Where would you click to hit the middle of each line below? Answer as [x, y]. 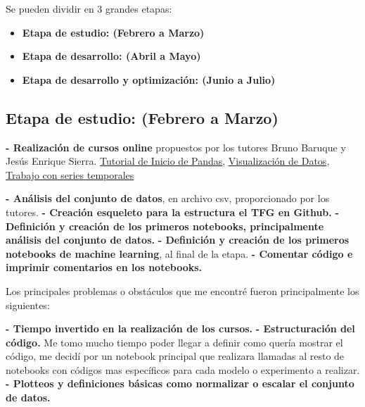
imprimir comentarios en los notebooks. [104, 267]
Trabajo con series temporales [70, 174]
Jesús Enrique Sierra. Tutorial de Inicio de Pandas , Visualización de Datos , [168, 161]
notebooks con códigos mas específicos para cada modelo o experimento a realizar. [183, 369]
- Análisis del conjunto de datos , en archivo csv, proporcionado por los [168, 198]
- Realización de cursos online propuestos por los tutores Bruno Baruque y [176, 147]
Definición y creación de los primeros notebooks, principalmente [165, 226]
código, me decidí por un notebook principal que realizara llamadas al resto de [175, 356]
